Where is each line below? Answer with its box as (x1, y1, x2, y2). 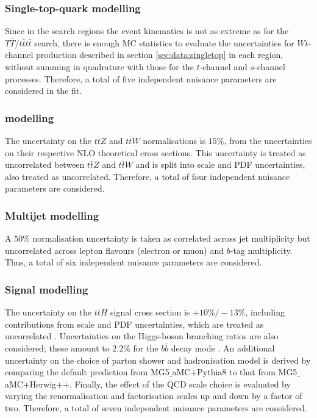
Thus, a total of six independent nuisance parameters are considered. (5, 256, 262, 268)
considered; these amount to (5, 341, 110, 354)
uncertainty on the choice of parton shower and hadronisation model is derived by (5, 353, 311, 366)
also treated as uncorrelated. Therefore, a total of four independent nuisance (5, 170, 290, 182)
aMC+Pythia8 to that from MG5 (172, 366, 297, 378)
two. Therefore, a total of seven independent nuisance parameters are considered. (5, 401, 307, 414)
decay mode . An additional (171, 341, 275, 354)
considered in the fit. (5, 84, 82, 97)
